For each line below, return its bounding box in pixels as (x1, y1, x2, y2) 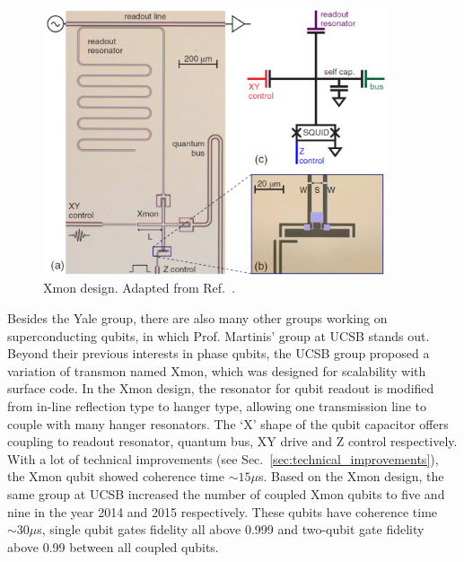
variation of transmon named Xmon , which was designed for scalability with (7, 361, 426, 380)
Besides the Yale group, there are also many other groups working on (7, 309, 388, 328)
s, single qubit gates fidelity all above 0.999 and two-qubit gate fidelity (37, 520, 425, 539)
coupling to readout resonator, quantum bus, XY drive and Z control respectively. (7, 432, 458, 451)
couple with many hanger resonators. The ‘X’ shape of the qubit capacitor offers (7, 414, 449, 433)
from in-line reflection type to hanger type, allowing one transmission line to (7, 397, 427, 416)
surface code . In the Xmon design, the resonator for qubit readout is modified (7, 379, 434, 398)
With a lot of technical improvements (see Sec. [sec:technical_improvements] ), (7, 449, 439, 468)
